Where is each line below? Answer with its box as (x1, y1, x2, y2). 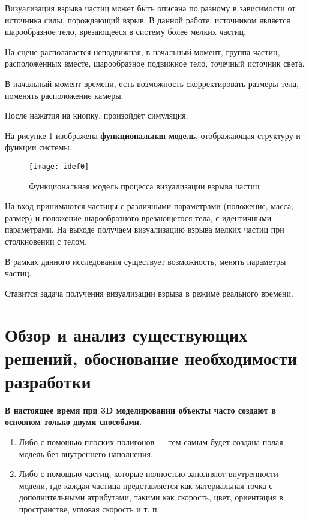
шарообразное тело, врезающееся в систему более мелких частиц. (5, 25, 246, 38)
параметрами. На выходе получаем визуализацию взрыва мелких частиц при (5, 223, 284, 236)
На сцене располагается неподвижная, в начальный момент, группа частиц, (5, 45, 280, 58)
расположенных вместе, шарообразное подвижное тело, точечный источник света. (5, 57, 305, 70)
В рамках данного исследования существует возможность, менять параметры (5, 255, 286, 267)
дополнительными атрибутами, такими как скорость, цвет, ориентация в (19, 491, 283, 503)
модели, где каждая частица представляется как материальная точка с (19, 479, 273, 491)
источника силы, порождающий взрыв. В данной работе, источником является (5, 13, 290, 26)
